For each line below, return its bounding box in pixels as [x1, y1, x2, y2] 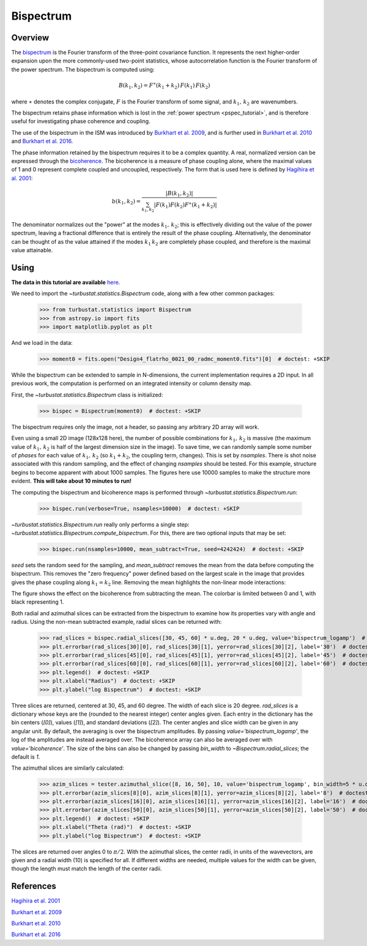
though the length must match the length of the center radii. [11, 865, 162, 873]
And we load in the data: [11, 339, 73, 347]
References [11, 881, 56, 892]
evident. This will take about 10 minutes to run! [11, 478, 132, 485]
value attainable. [11, 247, 53, 254]
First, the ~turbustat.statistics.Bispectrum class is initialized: [11, 391, 163, 398]
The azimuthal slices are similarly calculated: [11, 764, 125, 771]
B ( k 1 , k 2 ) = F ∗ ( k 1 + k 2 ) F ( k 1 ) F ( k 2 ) [118, 81, 210, 90]
